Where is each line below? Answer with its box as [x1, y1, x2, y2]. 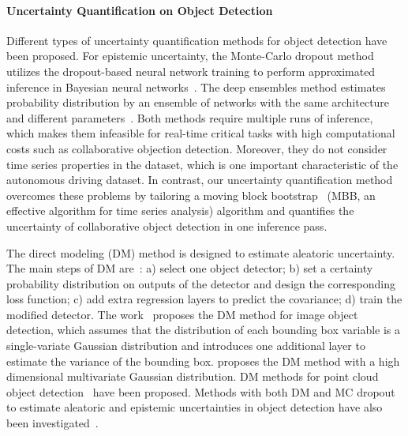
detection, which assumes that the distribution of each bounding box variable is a [6, 321, 401, 338]
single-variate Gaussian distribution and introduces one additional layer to [6, 337, 365, 354]
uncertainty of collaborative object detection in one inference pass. [6, 217, 328, 234]
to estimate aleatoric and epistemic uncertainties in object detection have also [6, 399, 383, 415]
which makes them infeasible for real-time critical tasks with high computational [6, 125, 395, 141]
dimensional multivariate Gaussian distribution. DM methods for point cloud [6, 368, 379, 385]
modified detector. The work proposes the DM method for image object [6, 306, 358, 322]
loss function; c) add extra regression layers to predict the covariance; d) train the [6, 291, 402, 307]
